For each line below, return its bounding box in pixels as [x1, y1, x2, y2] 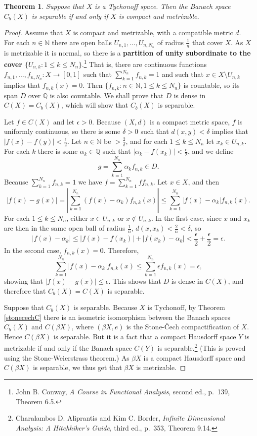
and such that [162, 69, 204, 79]
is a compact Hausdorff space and [143, 352, 246, 363]
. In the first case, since [151, 212, 222, 223]
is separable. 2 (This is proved [157, 341, 246, 353]
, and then [188, 176, 219, 187]
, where [71, 321, 94, 332]
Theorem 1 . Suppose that [4, 1, 84, 11]
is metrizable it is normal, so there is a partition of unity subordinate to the [4, 47, 251, 58]
